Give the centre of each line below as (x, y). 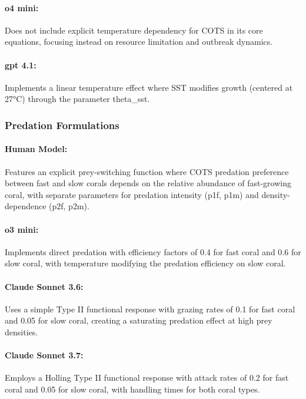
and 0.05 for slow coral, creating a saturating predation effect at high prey (139, 320)
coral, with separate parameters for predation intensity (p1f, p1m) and (132, 194)
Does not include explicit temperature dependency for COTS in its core (134, 30)
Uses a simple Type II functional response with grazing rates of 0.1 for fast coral (150, 309)
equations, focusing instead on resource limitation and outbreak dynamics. (139, 42)
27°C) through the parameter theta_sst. (77, 99)
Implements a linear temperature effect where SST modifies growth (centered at (149, 87)
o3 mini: (22, 229)
